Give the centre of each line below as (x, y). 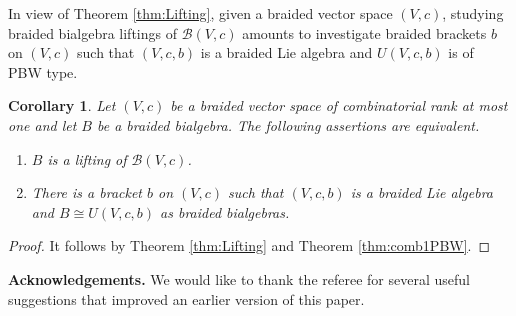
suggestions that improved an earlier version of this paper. (186, 298)
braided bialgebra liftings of (92, 32)
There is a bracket (87, 192)
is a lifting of (87, 158)
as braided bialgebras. (225, 211)
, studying (473, 13)
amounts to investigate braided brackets (364, 32)
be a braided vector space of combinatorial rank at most (339, 105)
